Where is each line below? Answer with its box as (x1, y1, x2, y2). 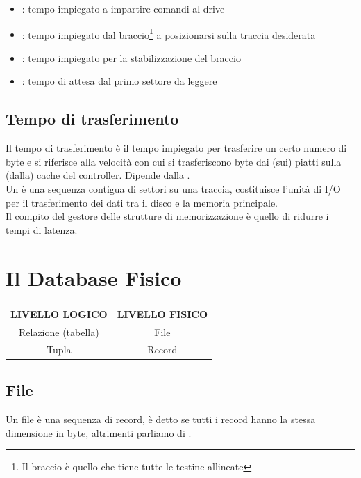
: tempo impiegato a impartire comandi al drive (22, 1, 225, 15)
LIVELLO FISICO (117, 307, 208, 321)
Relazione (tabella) (18, 324, 99, 339)
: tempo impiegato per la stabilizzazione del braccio (22, 50, 241, 65)
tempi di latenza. (6, 222, 78, 237)
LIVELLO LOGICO (10, 307, 108, 321)
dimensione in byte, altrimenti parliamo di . (6, 425, 192, 440)
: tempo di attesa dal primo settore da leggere (22, 74, 217, 88)
